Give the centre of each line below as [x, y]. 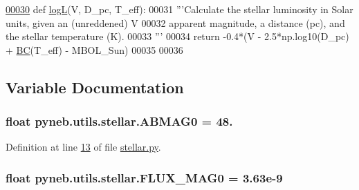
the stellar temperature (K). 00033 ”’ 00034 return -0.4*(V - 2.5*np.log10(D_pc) [177, 36]
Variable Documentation [95, 87]
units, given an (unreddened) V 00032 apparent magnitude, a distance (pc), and [175, 22]
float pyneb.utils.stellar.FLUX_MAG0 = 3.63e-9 [144, 177]
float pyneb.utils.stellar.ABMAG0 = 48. [119, 121]
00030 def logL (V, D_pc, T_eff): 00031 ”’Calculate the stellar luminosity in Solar [179, 9]
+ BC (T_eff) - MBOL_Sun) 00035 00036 [94, 49]
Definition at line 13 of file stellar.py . [83, 147]
